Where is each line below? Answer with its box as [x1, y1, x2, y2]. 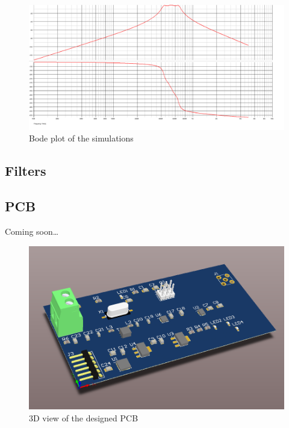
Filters [5, 161, 46, 180]
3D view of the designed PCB [29, 411, 138, 424]
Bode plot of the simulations [29, 132, 134, 144]
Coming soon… [5, 225, 59, 238]
